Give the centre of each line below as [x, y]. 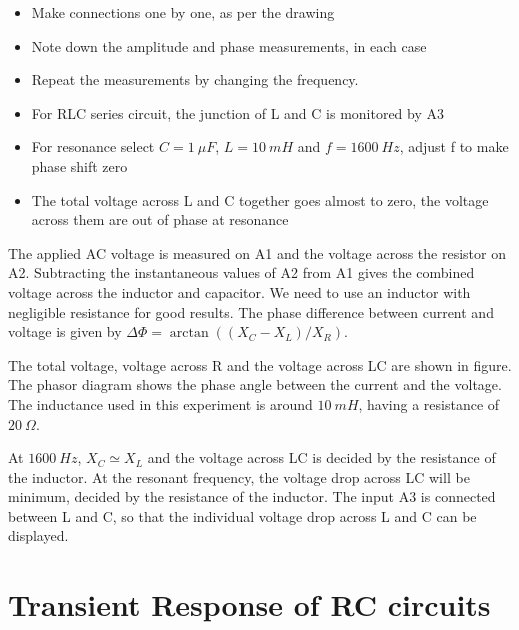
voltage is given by [65, 331]
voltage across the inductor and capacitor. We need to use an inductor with [239, 291]
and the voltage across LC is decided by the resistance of [321, 457]
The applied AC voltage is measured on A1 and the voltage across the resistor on [257, 252]
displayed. [38, 535]
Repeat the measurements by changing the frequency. [195, 79]
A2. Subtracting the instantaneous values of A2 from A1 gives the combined [241, 272]
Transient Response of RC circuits [249, 604]
